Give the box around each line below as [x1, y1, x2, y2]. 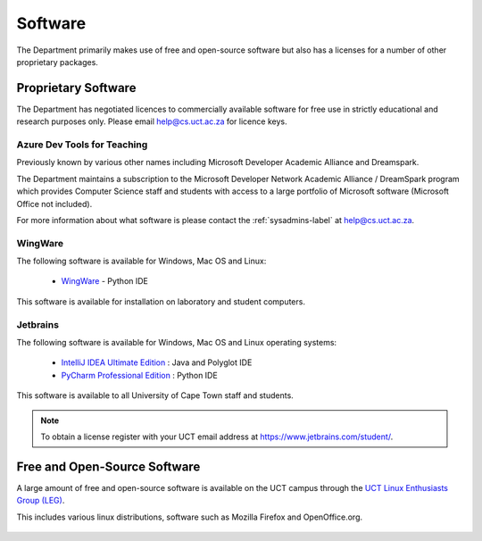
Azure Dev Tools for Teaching [16, 138, 148, 151]
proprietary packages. [16, 56, 98, 67]
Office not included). [16, 198, 93, 209]
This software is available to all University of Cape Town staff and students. [16, 390, 294, 401]
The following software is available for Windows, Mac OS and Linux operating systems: [16, 337, 337, 347]
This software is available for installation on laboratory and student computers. [16, 295, 305, 307]
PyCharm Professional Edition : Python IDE [61, 370, 218, 380]
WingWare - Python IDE [61, 276, 149, 287]
